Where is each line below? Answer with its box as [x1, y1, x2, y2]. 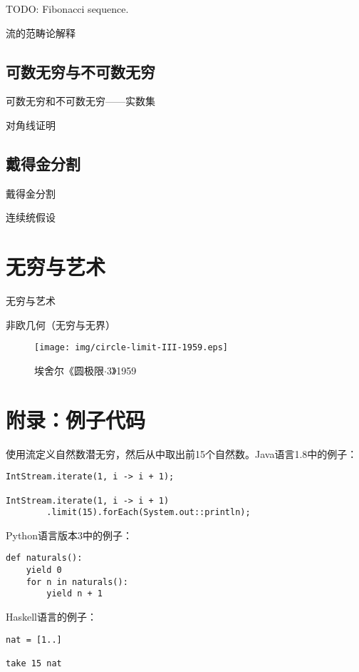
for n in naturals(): [26, 576, 128, 587]
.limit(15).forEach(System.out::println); [46, 507, 251, 518]
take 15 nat [6, 658, 62, 668]
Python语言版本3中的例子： [6, 527, 132, 542]
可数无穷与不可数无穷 [6, 60, 155, 82]
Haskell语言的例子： [6, 609, 98, 624]
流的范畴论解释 [6, 25, 76, 40]
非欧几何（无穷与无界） [6, 317, 115, 332]
